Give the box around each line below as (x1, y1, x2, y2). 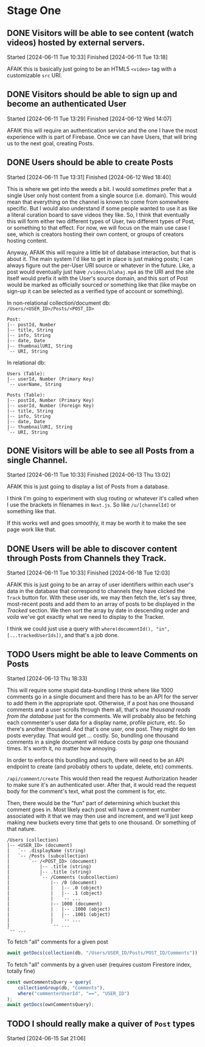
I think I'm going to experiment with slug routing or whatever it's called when (7, 495, 199, 502)
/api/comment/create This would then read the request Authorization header (7, 775, 198, 782)
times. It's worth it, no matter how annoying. (7, 745, 117, 752)
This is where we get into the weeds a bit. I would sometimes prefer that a (7, 185, 192, 192)
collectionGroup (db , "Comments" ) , (18, 984, 105, 991)
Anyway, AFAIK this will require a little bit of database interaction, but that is (7, 249, 196, 256)
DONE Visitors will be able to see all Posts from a (7, 446, 195, 456)
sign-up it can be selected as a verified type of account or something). (7, 287, 184, 295)
